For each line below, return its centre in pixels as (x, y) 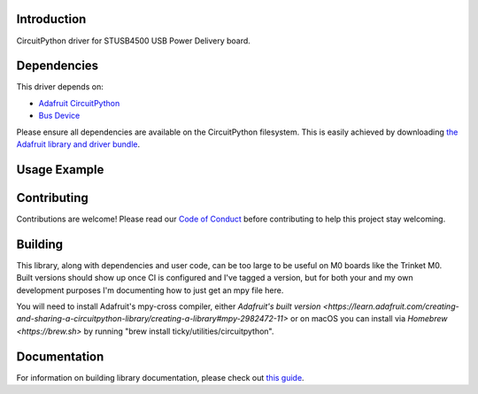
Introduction (51, 19)
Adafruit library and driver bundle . (78, 144)
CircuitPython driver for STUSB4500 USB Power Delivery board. (134, 41)
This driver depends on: (60, 87)
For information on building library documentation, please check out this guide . (160, 377)
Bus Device (59, 116)
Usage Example (60, 170)
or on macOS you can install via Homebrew (369, 319)
